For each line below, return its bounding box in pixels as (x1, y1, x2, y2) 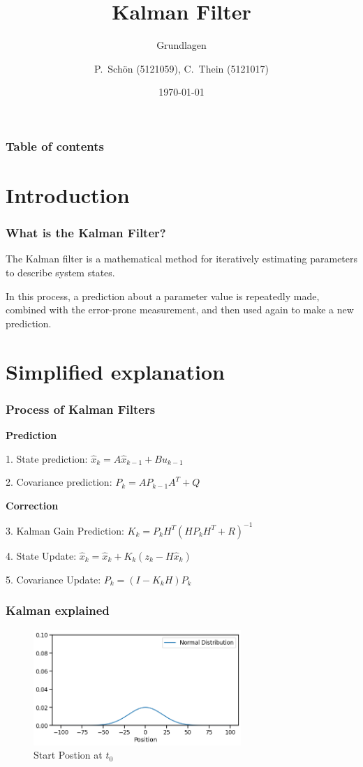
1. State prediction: (6, 451, 88, 466)
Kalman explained (6, 602, 110, 619)
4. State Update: (6, 548, 77, 563)
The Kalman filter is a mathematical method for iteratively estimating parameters (6, 251, 358, 266)
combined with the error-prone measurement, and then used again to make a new (6, 302, 354, 317)
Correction (6, 498, 59, 512)
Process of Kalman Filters (6, 400, 156, 417)
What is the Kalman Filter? (6, 224, 166, 241)
